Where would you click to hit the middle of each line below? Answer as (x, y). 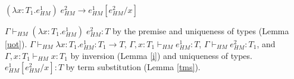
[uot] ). (16, 44)
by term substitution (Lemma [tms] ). (133, 67)
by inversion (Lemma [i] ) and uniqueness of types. (161, 55)
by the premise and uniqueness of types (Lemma (201, 31)
